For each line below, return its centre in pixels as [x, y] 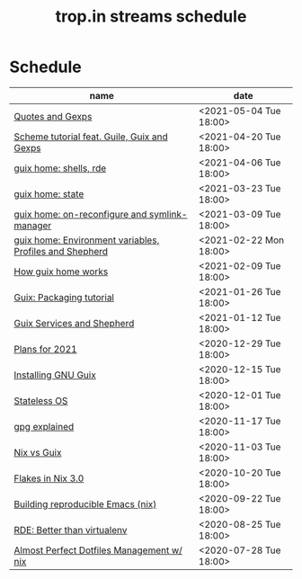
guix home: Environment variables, [87, 240]
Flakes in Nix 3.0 [49, 478]
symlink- [168, 214]
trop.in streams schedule [151, 17]
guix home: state [49, 193]
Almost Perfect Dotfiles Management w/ [98, 550]
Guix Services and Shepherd [74, 323]
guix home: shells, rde [60, 168]
